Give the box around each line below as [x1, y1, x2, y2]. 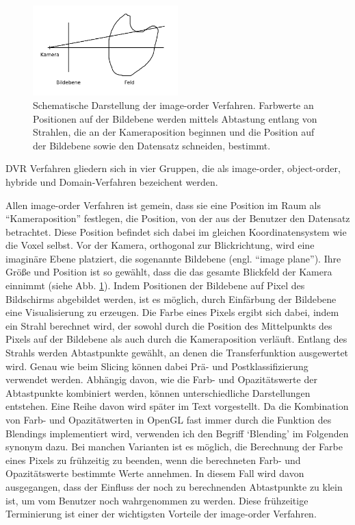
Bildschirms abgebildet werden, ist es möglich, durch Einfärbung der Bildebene [5, 291, 337, 306]
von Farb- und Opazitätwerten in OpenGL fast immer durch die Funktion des [5, 413, 332, 427]
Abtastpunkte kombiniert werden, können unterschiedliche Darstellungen [5, 385, 311, 400]
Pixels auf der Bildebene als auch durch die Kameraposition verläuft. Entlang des [5, 332, 347, 346]
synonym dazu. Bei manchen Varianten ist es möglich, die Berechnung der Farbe [5, 439, 343, 454]
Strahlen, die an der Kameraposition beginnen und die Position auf [33, 125, 315, 139]
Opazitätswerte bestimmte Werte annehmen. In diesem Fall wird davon [5, 466, 304, 480]
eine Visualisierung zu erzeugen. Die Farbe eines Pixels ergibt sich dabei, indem [5, 305, 339, 319]
